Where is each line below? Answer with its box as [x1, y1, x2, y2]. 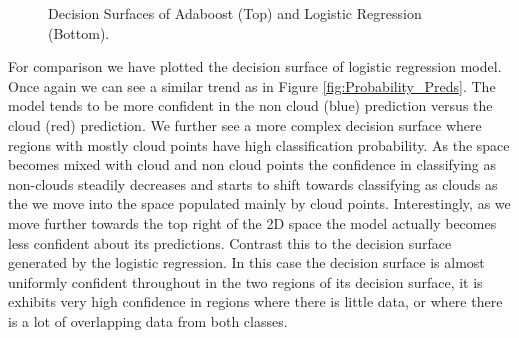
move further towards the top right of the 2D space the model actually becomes [8, 212, 497, 233]
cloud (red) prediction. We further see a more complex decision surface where [8, 114, 482, 135]
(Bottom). [48, 22, 110, 43]
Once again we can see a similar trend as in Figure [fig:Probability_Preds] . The [8, 75, 496, 96]
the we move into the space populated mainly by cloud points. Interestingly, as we [8, 193, 511, 214]
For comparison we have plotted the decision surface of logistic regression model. [8, 56, 502, 77]
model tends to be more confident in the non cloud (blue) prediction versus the [8, 95, 493, 116]
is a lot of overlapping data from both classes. [8, 310, 288, 331]
